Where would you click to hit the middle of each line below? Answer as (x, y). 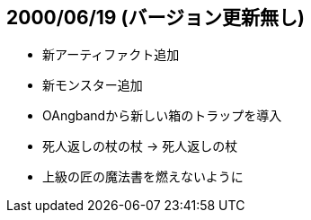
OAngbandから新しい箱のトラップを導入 (162, 116)
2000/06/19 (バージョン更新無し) (155, 18)
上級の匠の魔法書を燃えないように (143, 177)
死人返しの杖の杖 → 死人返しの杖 (140, 146)
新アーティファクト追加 (111, 55)
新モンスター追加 (93, 85)
